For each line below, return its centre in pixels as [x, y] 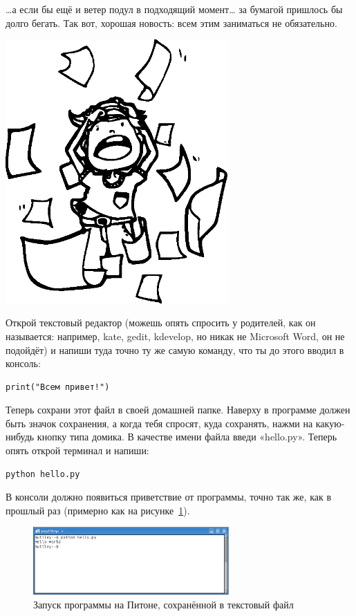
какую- [330, 423]
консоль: [23, 363]
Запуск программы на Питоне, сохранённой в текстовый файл [163, 604]
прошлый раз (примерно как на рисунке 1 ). [98, 510]
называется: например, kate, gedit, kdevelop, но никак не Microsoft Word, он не [175, 336]
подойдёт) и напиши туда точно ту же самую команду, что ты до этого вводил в [175, 349]
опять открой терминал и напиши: [77, 450]
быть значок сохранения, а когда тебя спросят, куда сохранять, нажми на [159, 423]
